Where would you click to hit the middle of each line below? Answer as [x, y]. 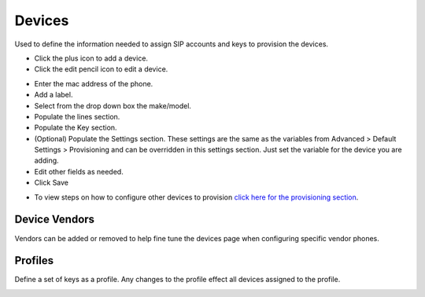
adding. [46, 160]
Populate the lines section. [77, 116]
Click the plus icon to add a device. [91, 58]
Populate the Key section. [76, 128]
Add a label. [54, 95]
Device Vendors [54, 220]
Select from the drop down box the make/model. [113, 105]
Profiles [34, 260]
